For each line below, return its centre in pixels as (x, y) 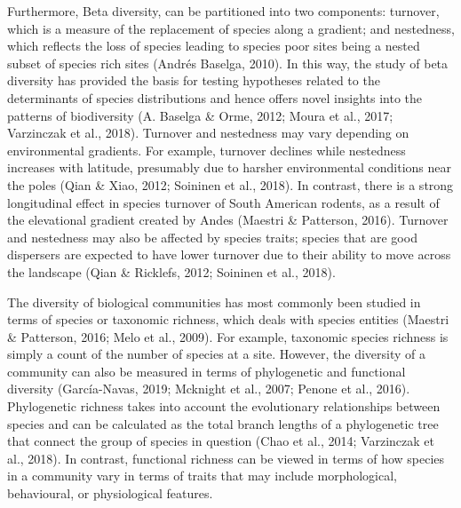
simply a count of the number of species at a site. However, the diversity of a (217, 354)
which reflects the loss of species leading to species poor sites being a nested (214, 46)
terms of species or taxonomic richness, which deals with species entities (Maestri (228, 319)
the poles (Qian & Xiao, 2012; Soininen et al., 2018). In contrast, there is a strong (230, 184)
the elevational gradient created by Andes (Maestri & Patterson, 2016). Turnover (228, 220)
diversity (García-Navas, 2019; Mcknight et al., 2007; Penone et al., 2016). (209, 389)
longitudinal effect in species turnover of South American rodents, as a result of (223, 202)
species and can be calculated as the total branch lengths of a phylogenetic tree (223, 423)
